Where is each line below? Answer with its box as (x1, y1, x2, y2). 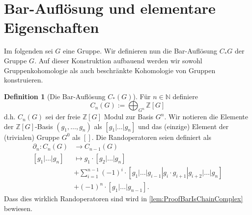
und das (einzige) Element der (138, 121, 229, 131)
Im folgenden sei (4, 46, 53, 56)
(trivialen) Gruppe (4, 132, 59, 142)
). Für (133, 91, 151, 101)
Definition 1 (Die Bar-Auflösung (4, 91, 106, 101)
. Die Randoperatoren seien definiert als (91, 132, 212, 142)
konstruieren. (4, 75, 43, 85)
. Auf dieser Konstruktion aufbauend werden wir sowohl (34, 55, 202, 65)
